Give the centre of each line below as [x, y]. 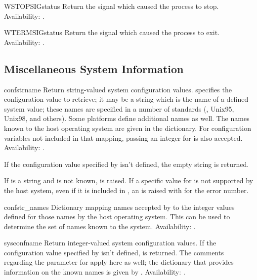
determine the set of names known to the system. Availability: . [100, 226]
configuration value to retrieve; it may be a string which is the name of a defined [126, 99]
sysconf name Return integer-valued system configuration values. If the [110, 243]
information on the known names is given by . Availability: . [95, 272]
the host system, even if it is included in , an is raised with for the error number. [126, 190]
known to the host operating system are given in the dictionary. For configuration [128, 128]
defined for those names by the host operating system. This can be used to [117, 217]
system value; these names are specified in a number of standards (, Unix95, [119, 108]
